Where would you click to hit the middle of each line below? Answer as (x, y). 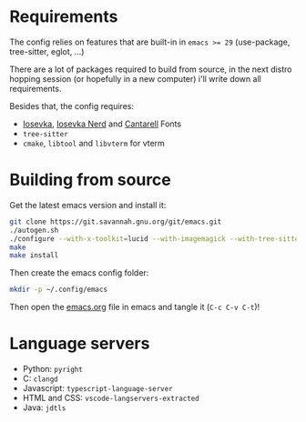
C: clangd (40, 378)
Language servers (80, 344)
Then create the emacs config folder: (79, 273)
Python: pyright (53, 369)
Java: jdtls (44, 407)
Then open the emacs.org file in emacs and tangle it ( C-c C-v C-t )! (135, 307)
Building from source (90, 180)
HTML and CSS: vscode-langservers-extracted (111, 398)
